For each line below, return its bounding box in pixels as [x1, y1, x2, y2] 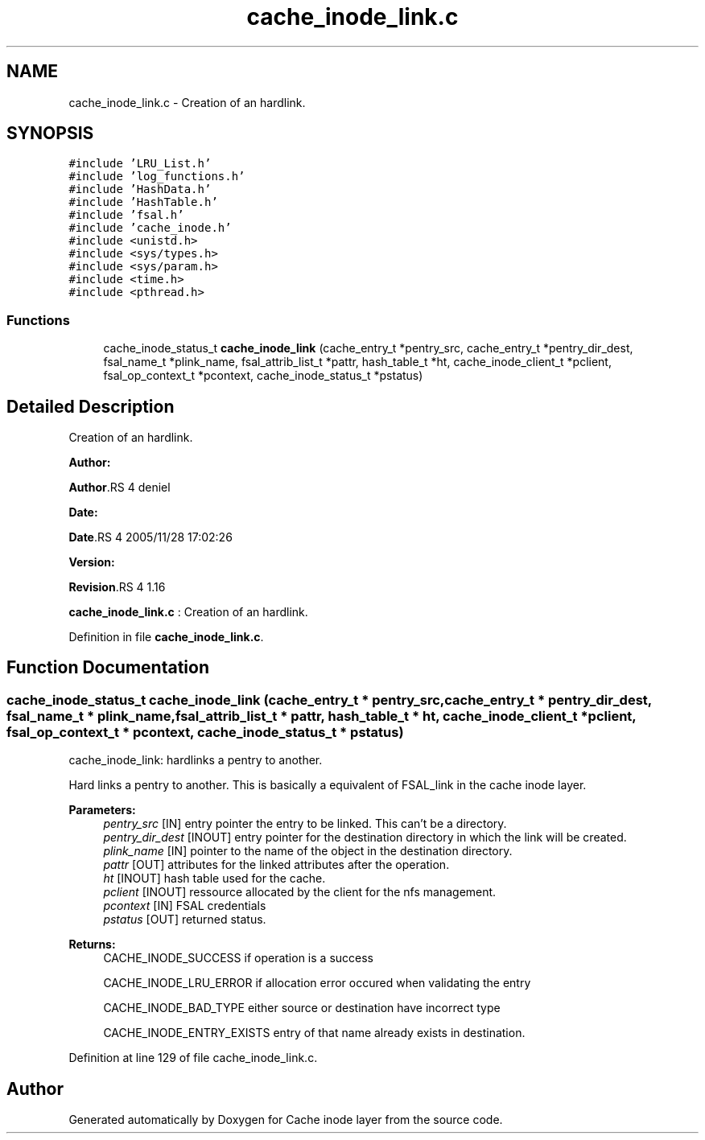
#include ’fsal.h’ [68, 208, 184, 222]
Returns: [68, 937, 116, 952]
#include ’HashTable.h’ [68, 195, 218, 209]
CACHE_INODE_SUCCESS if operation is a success [103, 951, 373, 965]
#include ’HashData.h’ [68, 183, 212, 196]
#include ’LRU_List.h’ [68, 157, 212, 171]
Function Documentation [6, 657, 209, 678]
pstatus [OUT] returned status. [103, 912, 266, 927]
